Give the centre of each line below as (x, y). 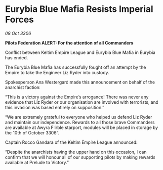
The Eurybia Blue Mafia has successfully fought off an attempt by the (76, 67)
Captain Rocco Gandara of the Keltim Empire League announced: (71, 142)
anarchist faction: (23, 87)
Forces (20, 20)
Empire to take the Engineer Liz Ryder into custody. (57, 72)
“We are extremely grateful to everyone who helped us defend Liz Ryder (79, 117)
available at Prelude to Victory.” (37, 162)
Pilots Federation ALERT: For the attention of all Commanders (69, 42)
